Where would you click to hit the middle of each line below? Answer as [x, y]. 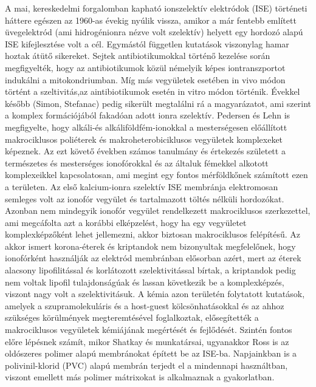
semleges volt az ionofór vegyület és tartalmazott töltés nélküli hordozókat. [145, 198]
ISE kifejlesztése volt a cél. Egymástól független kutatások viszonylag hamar [147, 43]
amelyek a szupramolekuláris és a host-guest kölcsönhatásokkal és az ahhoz [145, 305]
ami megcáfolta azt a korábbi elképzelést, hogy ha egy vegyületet [126, 222]
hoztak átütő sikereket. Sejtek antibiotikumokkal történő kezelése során [138, 56]
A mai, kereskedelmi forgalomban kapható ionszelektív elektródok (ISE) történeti [156, 8]
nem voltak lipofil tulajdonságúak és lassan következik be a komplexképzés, [145, 282]
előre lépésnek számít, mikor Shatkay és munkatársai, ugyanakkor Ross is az [147, 341]
